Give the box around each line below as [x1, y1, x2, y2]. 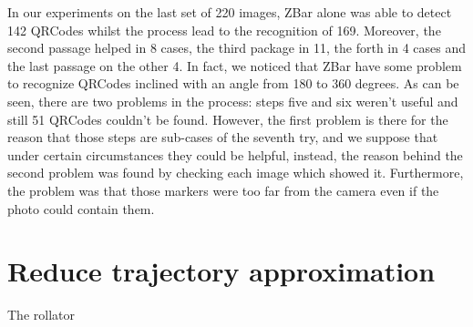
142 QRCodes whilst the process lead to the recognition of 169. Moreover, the [7, 20, 441, 39]
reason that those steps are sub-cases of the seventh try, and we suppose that [7, 128, 438, 147]
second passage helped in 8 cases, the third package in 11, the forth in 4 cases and [7, 38, 467, 57]
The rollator [7, 305, 75, 324]
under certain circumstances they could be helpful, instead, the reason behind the [7, 145, 463, 164]
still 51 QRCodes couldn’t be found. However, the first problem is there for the [7, 109, 448, 128]
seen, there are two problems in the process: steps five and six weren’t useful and [7, 91, 458, 110]
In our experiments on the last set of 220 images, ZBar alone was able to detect [7, 3, 452, 21]
